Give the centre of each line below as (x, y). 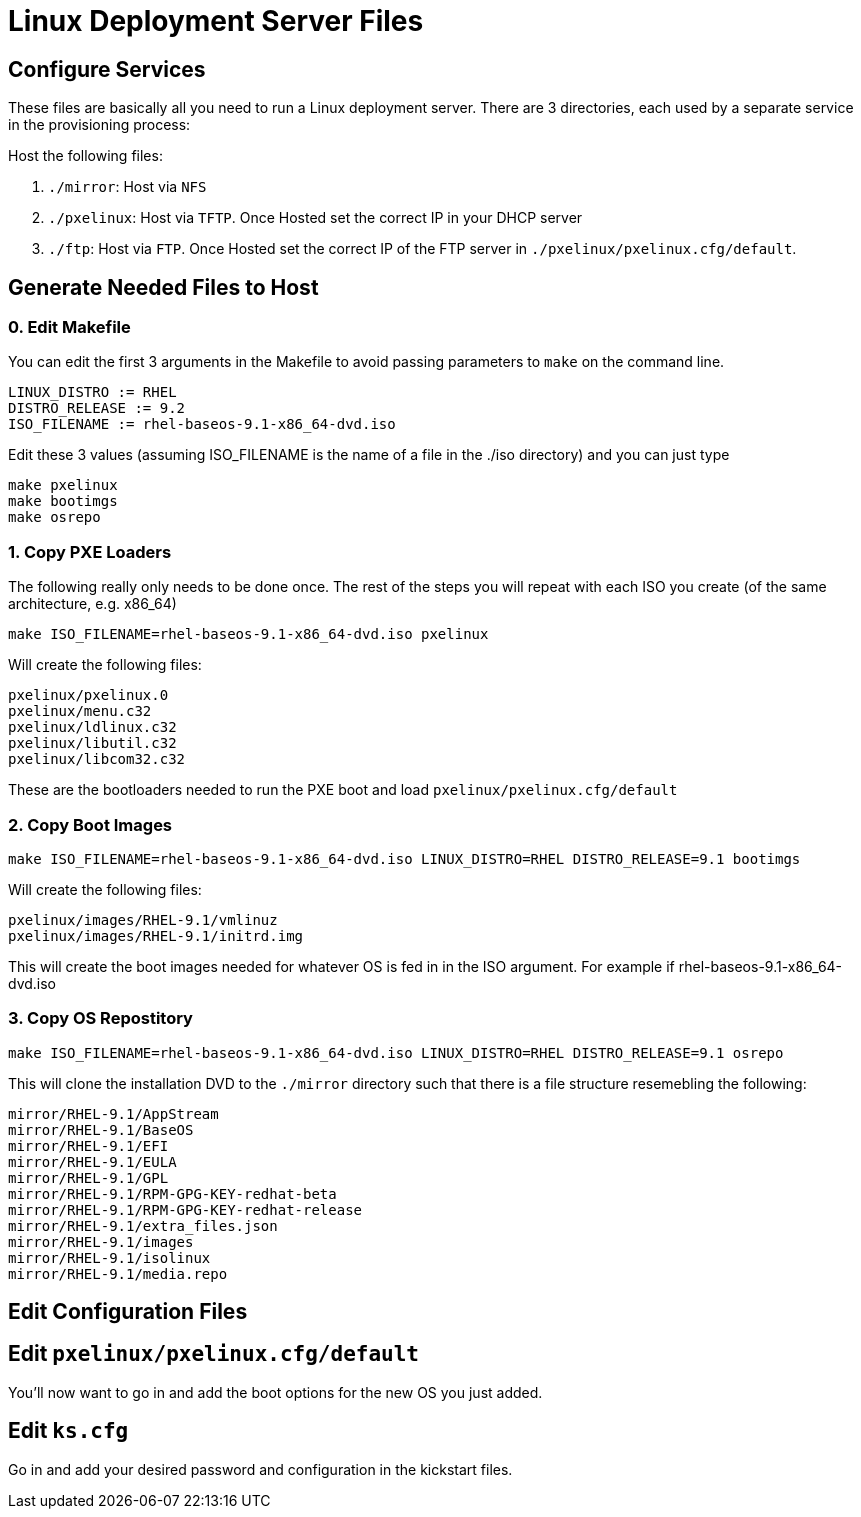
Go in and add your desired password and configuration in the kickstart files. (260, 1469)
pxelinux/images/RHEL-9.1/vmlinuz (143, 919)
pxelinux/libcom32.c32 (97, 759)
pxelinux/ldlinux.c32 (92, 727)
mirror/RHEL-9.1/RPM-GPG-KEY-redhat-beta (172, 1193)
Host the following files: (85, 156)
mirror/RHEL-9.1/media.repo (118, 1273)
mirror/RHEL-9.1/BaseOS (101, 1129)
